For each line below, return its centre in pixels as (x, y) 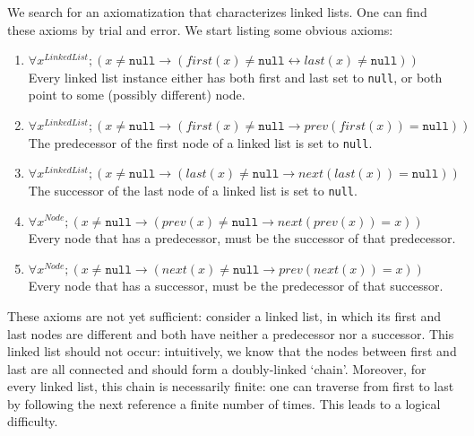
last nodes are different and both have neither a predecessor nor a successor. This (231, 333)
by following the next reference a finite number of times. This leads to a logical (224, 403)
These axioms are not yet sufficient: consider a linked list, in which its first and (224, 315)
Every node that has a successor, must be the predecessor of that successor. (236, 286)
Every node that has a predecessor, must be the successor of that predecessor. (242, 238)
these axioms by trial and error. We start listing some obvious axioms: (200, 29)
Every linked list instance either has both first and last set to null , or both (235, 77)
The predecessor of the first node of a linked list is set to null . (200, 142)
